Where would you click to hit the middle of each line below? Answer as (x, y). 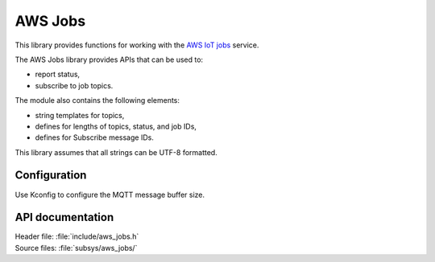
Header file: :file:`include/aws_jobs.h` (77, 236)
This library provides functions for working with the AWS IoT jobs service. (137, 45)
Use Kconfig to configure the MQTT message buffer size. (110, 194)
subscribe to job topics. (74, 85)
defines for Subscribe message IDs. (95, 137)
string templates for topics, (80, 115)
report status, (58, 74)
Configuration (51, 176)
